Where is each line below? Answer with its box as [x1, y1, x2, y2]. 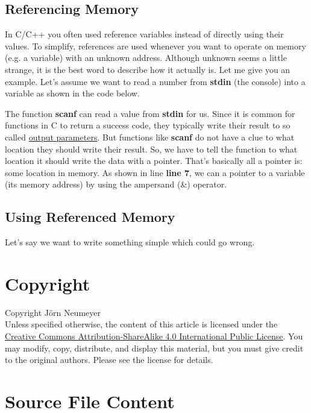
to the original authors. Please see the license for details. [5, 353, 213, 366]
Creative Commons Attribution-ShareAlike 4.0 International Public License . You [5, 330, 303, 342]
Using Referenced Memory [5, 207, 175, 226]
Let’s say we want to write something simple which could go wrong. [5, 236, 255, 248]
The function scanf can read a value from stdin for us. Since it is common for [5, 107, 295, 119]
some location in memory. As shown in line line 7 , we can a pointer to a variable [5, 166, 305, 178]
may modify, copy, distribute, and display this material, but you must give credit [5, 341, 304, 354]
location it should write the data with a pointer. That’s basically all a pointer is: [5, 154, 303, 167]
